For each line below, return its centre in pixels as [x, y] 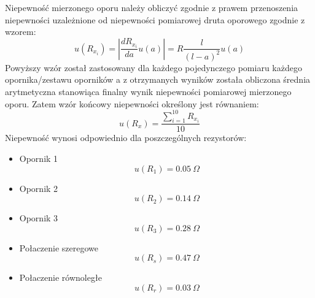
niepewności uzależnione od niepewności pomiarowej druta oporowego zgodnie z [155, 19]
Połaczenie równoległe [60, 277]
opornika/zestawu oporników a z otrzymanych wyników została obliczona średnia [158, 79]
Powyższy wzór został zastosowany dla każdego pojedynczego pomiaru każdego [154, 67]
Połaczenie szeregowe [59, 247]
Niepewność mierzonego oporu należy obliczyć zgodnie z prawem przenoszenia [152, 7]
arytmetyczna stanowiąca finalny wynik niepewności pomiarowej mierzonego [148, 91]
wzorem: [21, 32]
